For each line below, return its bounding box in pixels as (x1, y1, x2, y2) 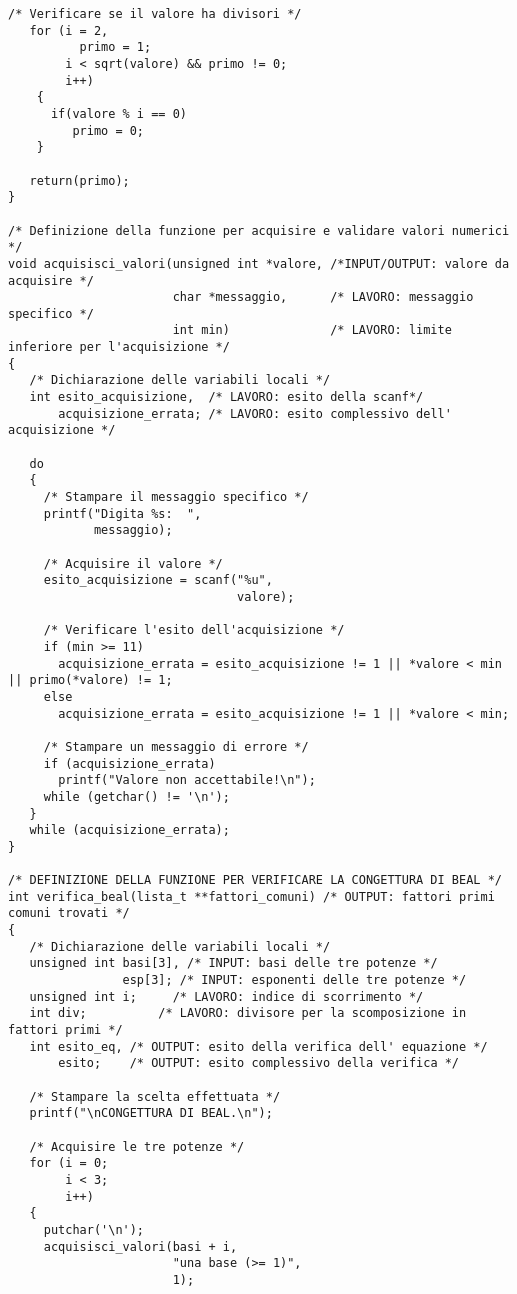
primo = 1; (79, 40, 152, 55)
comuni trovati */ (8, 906, 130, 921)
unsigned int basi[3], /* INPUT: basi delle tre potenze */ (29, 956, 438, 971)
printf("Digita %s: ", (43, 506, 202, 521)
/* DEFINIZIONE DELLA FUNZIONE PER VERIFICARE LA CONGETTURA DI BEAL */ (8, 873, 502, 888)
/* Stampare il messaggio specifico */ (43, 490, 309, 505)
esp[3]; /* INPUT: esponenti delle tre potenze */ (122, 973, 467, 988)
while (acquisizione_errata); (29, 823, 230, 838)
